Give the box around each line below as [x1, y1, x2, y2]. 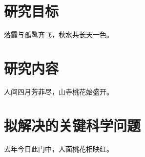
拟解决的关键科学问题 [4, 115, 141, 135]
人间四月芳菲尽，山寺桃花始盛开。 [4, 86, 113, 96]
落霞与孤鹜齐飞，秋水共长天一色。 [4, 29, 113, 40]
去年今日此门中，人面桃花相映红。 [4, 143, 113, 154]
